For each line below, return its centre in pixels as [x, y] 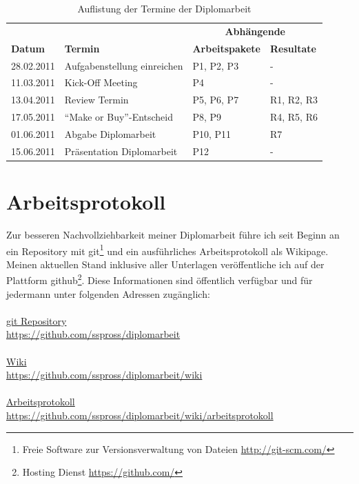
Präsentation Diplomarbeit [121, 151]
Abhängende [255, 31]
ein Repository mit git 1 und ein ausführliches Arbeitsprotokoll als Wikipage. [167, 250]
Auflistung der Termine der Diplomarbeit [164, 8]
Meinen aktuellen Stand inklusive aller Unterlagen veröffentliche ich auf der [165, 264]
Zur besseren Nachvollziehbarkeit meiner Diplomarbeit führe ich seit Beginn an [173, 234]
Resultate [293, 48]
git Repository [37, 320]
